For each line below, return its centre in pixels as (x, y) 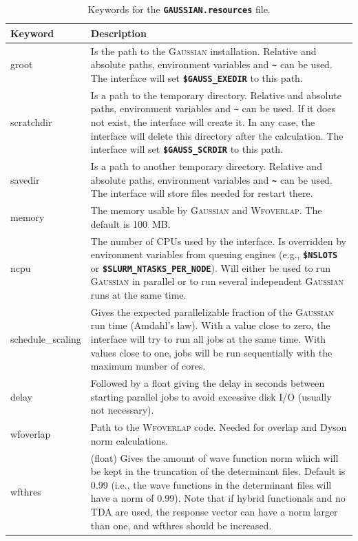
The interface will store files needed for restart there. (202, 193)
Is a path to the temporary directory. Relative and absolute (216, 95)
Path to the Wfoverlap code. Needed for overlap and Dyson (219, 427)
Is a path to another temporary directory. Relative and (206, 166)
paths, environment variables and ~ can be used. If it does (213, 108)
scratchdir (31, 121)
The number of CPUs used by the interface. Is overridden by (219, 241)
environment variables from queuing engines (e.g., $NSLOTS (214, 254)
